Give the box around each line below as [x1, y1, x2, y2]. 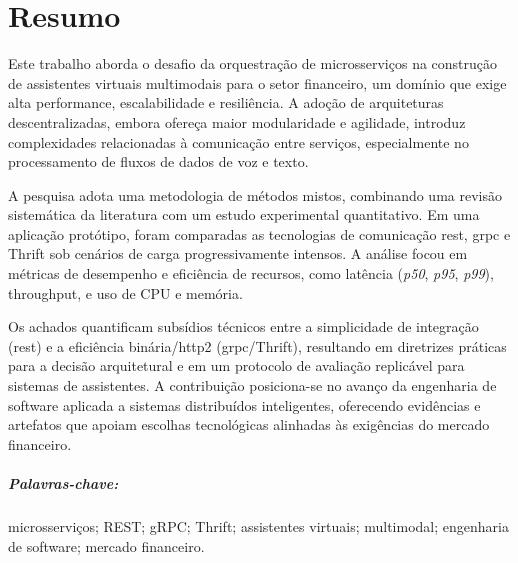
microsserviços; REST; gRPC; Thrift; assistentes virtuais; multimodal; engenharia [8, 515, 509, 536]
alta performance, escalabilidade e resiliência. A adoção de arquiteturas [8, 92, 444, 113]
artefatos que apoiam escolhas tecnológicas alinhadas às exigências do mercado [8, 414, 490, 435]
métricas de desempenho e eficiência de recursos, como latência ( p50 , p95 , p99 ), [8, 263, 494, 284]
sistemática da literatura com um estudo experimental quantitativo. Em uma [8, 204, 480, 225]
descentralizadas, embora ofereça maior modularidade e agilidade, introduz [8, 111, 466, 132]
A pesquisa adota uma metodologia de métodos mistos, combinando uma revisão [8, 184, 502, 205]
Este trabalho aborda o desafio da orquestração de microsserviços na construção [8, 53, 498, 74]
